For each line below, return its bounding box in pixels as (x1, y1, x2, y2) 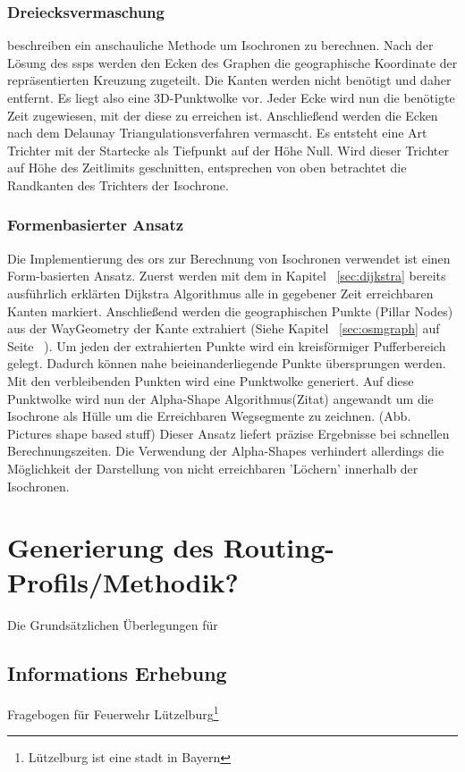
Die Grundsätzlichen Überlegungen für (7, 616, 218, 634)
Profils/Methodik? (7, 564, 239, 600)
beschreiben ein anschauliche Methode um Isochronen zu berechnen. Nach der (7, 36, 434, 55)
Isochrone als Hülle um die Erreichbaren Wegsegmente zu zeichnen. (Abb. (7, 407, 411, 425)
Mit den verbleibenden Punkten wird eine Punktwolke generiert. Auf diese (7, 371, 414, 390)
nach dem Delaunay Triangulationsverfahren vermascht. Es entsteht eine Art (7, 123, 427, 142)
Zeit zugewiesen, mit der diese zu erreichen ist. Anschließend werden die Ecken (7, 105, 438, 124)
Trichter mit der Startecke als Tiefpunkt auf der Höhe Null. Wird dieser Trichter (7, 140, 450, 159)
